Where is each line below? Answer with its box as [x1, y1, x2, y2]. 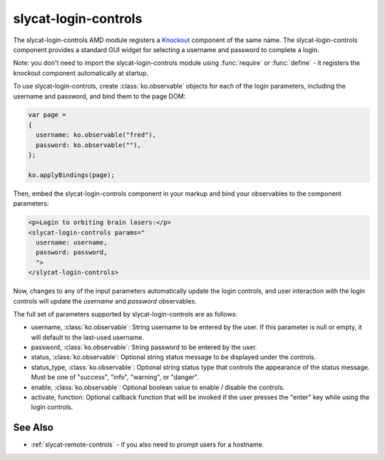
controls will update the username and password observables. [13, 296, 197, 305]
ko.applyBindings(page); [28, 171, 115, 179]
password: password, [36, 249, 108, 256]
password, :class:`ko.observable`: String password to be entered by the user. [31, 343, 257, 351]
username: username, [36, 238, 108, 246]
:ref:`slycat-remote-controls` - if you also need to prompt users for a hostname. [31, 440, 265, 449]
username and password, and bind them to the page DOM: [13, 91, 186, 100]
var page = [28, 111, 66, 119]
